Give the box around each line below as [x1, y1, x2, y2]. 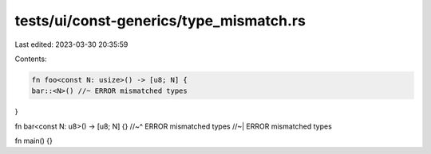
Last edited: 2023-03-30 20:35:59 [14, 40, 129, 49]
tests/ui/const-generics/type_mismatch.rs [14, 12, 306, 29]
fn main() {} [14, 136, 53, 146]
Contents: [14, 54, 47, 64]
